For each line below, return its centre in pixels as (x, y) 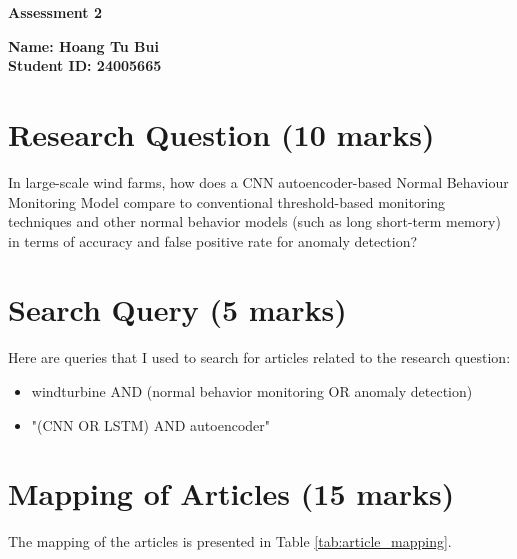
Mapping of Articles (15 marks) (231, 493)
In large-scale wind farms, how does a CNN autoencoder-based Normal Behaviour (258, 181)
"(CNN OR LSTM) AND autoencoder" (151, 424)
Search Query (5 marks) (177, 309)
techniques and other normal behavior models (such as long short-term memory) (254, 221)
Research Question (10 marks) (221, 133)
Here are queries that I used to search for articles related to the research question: (259, 357)
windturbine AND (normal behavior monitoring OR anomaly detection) (252, 391)
